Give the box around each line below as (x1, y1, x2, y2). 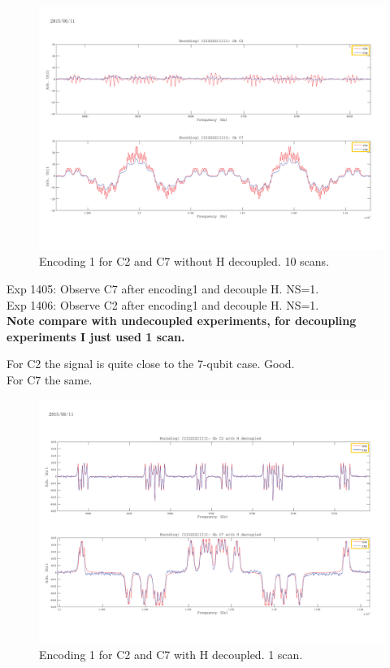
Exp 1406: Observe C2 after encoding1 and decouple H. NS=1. (6, 296, 319, 313)
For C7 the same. (6, 371, 93, 388)
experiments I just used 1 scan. (6, 327, 185, 345)
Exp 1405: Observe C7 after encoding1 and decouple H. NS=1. (6, 280, 319, 297)
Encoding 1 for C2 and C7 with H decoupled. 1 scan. (39, 645, 303, 662)
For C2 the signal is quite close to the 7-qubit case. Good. (6, 355, 295, 372)
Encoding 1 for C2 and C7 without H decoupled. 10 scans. (39, 253, 330, 270)
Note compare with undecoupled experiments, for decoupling (6, 312, 357, 329)
